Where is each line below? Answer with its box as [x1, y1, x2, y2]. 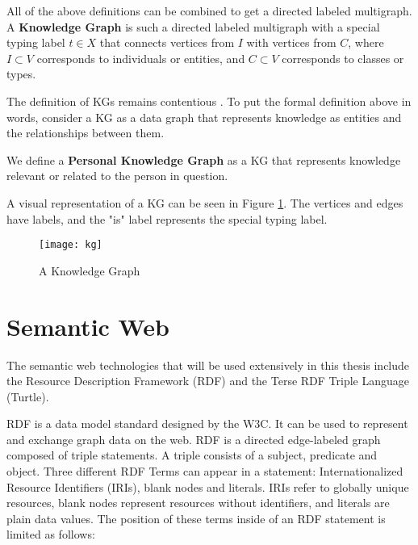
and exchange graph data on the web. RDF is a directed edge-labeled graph [6, 430, 381, 447]
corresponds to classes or [282, 49, 404, 66]
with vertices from [246, 34, 336, 51]
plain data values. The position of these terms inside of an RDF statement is [6, 509, 386, 526]
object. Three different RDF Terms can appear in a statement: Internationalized [6, 463, 403, 480]
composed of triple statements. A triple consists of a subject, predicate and [6, 446, 378, 463]
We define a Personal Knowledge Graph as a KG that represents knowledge [6, 151, 401, 168]
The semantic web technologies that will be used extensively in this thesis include [6, 356, 410, 373]
